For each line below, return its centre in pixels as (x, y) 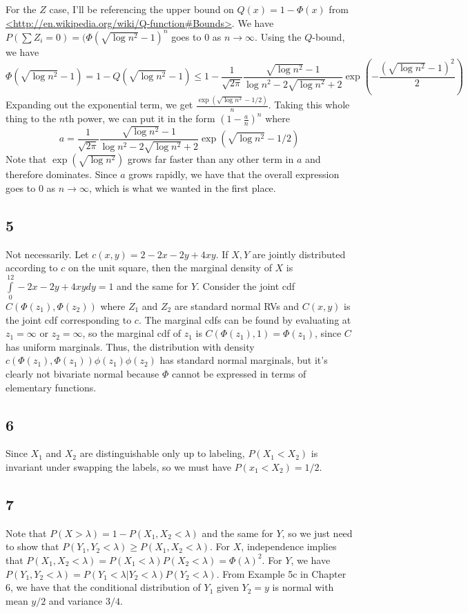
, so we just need (317, 533)
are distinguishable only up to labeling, (162, 453)
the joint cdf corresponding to (69, 319)
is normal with (303, 587)
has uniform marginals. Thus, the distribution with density (130, 346)
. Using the (278, 36)
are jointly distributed (299, 254)
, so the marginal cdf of (131, 333)
